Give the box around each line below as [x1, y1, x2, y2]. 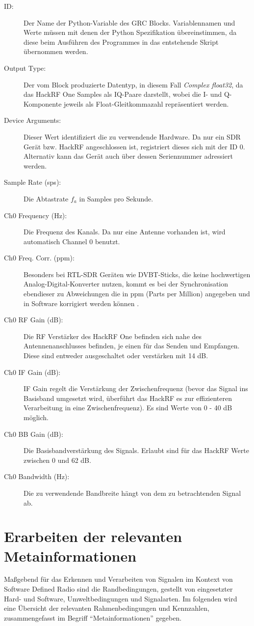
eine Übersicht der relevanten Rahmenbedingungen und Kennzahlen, [4, 603, 209, 613]
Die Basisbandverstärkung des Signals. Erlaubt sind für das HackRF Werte [24, 445, 249, 455]
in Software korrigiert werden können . [24, 298, 139, 308]
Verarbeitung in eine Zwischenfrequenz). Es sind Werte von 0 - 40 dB [24, 402, 232, 413]
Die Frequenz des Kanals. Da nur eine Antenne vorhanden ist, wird [24, 227, 226, 237]
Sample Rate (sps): [4, 177, 61, 187]
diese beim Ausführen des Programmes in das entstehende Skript [24, 36, 219, 47]
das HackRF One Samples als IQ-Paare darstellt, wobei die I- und [24, 89, 222, 99]
